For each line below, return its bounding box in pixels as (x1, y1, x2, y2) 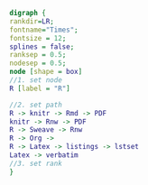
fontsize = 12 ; (9, 33, 67, 42)
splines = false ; (9, 42, 75, 51)
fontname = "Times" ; (9, 25, 79, 34)
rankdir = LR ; (9, 16, 54, 26)
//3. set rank (9, 159, 63, 168)
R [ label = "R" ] (9, 84, 70, 93)
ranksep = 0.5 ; (9, 51, 67, 60)
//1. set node (9, 76, 63, 85)
